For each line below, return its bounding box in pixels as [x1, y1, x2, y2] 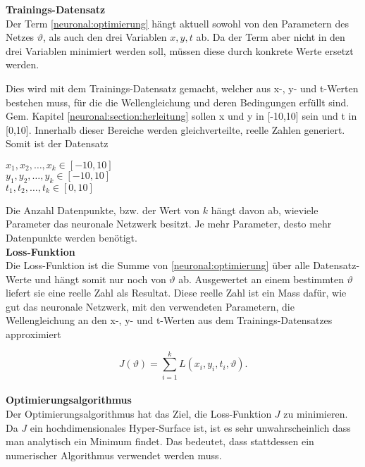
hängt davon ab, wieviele [211, 202, 318, 217]
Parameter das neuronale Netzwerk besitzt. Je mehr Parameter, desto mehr [6, 216, 332, 231]
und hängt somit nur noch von [35, 271, 166, 286]
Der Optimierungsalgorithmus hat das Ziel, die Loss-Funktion [6, 406, 272, 421]
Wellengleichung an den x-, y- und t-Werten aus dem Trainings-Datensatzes [6, 313, 333, 328]
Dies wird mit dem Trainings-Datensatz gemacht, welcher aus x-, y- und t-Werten [6, 80, 359, 95]
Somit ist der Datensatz [6, 136, 109, 151]
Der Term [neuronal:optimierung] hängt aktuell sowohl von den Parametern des [6, 15, 349, 30]
